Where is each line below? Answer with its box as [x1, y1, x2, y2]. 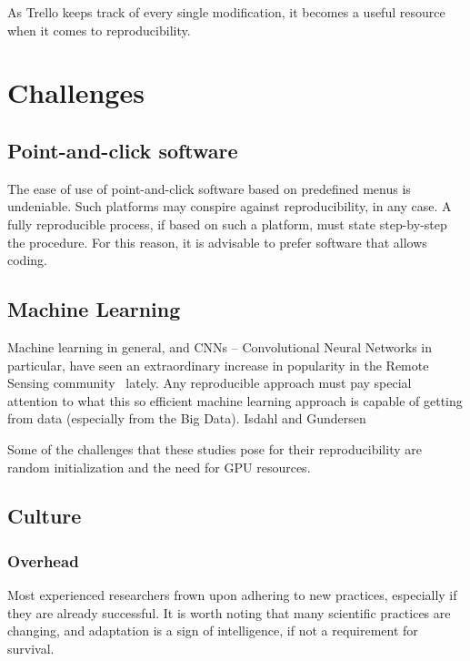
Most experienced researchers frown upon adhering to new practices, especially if [7, 585, 457, 605]
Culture [7, 502, 82, 530]
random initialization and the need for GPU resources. [7, 457, 311, 476]
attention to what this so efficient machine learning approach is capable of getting [7, 391, 463, 410]
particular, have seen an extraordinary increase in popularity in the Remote [7, 355, 429, 374]
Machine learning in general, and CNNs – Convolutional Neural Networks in [7, 337, 432, 356]
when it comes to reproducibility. [7, 20, 191, 39]
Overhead [7, 549, 79, 572]
